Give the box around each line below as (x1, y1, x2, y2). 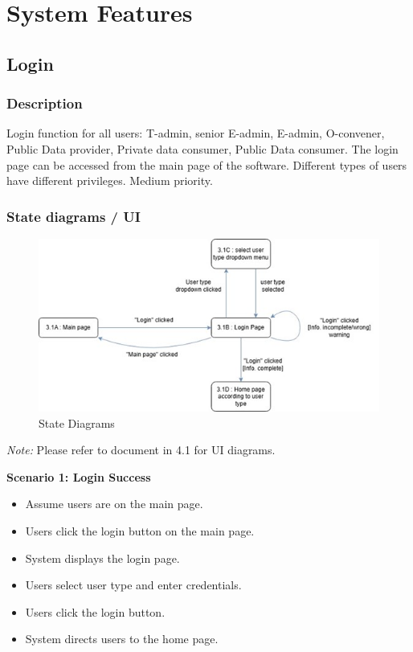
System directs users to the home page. (25, 630, 219, 647)
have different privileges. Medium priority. (6, 172, 213, 189)
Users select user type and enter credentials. (25, 576, 242, 593)
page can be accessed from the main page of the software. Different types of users (6, 156, 407, 173)
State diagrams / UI (6, 206, 141, 226)
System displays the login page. (25, 549, 180, 566)
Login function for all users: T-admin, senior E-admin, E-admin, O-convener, (6, 125, 385, 141)
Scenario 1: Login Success (6, 468, 151, 485)
